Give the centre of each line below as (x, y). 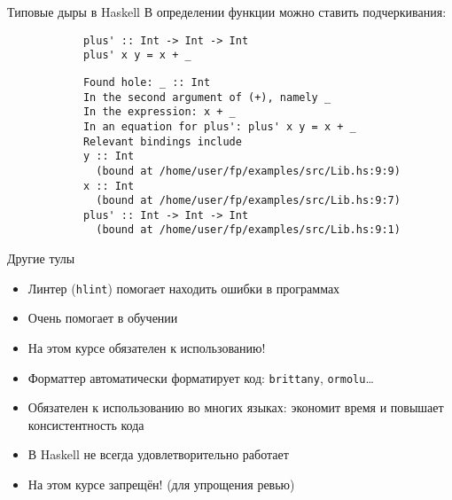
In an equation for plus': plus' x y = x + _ (219, 126)
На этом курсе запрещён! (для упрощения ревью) (161, 484)
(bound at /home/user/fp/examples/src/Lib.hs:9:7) (248, 201)
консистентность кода (86, 424)
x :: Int (109, 186)
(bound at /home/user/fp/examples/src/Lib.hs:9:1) (248, 230)
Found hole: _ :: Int (147, 82)
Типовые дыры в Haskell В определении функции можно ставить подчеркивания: (227, 12)
